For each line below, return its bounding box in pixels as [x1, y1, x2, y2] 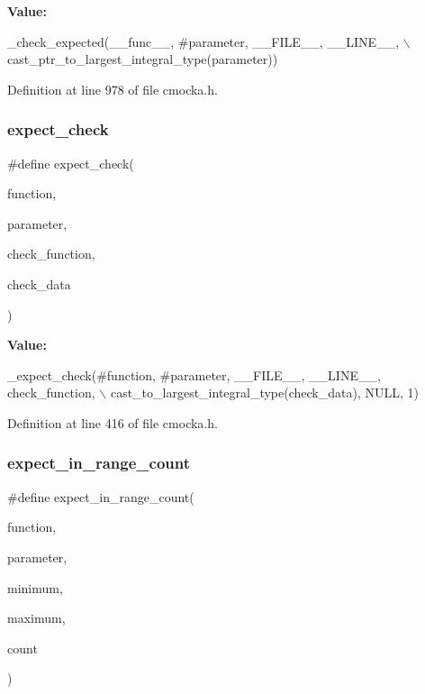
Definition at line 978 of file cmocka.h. [7, 79, 218, 98]
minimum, [7, 578, 63, 597]
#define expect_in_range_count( [7, 487, 194, 506]
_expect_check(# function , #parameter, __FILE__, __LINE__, [7, 365, 381, 384]
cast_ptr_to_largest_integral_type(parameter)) [7, 50, 278, 68]
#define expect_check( [7, 153, 134, 172]
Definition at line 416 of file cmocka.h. [7, 413, 218, 432]
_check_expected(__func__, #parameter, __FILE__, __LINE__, [7, 32, 400, 50]
